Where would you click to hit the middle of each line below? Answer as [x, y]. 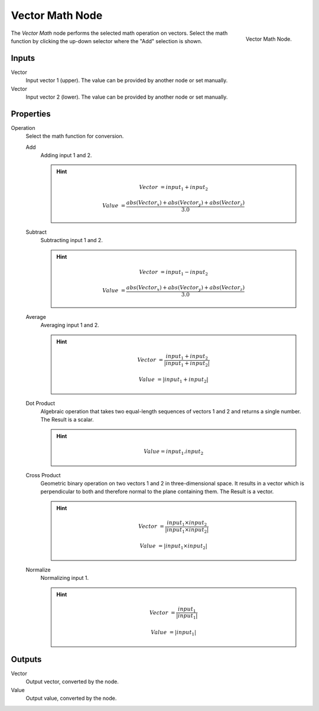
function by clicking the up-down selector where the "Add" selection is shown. [107, 41]
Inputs [23, 58]
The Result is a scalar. [67, 420]
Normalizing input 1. [65, 578]
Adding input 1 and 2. [66, 155]
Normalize [38, 569]
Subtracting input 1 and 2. [72, 240]
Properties [31, 114]
